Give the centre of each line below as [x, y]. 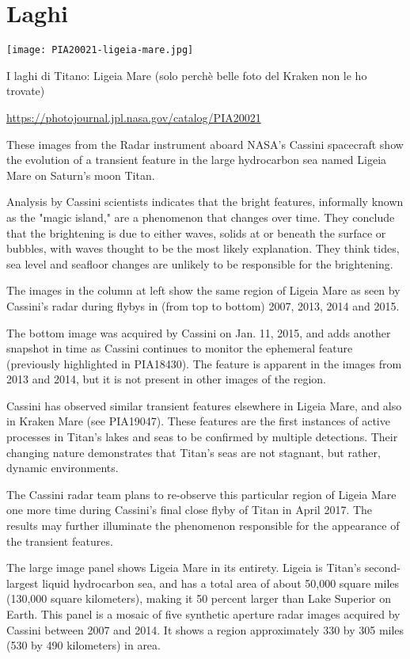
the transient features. [60, 541]
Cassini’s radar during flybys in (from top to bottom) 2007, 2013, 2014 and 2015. [203, 305]
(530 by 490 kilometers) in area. [84, 645]
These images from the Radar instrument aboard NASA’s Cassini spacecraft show [205, 144]
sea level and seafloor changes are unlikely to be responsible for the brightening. [200, 263]
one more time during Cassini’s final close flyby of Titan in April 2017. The [190, 510]
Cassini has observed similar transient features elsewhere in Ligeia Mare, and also [204, 405]
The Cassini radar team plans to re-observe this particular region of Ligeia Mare [201, 494]
